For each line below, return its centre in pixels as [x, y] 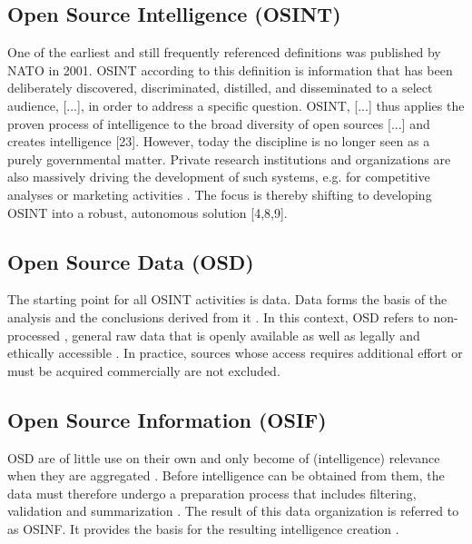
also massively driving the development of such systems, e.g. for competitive [219, 177]
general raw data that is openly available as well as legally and [246, 335]
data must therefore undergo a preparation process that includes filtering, [212, 493]
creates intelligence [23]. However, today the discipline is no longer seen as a [219, 141]
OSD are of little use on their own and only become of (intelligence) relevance [224, 457]
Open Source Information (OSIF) [167, 419]
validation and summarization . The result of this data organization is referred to [233, 511]
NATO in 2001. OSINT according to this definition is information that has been [230, 69]
